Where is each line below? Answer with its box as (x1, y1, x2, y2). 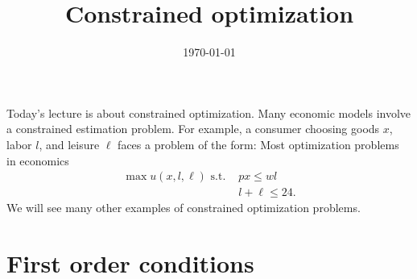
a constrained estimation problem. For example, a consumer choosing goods (6, 120, 380, 137)
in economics (6, 152, 69, 169)
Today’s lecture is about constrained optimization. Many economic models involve (6, 104, 411, 121)
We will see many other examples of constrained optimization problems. (6, 199, 361, 216)
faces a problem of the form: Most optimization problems (118, 135, 399, 152)
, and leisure (39, 135, 100, 152)
